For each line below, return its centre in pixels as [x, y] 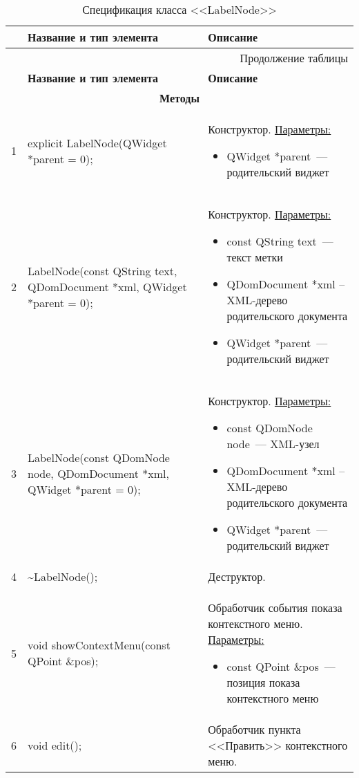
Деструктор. [237, 576]
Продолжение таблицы [294, 58]
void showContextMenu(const [99, 645]
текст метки [255, 257]
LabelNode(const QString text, [103, 270]
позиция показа [263, 682]
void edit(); [55, 745]
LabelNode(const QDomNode [99, 457]
